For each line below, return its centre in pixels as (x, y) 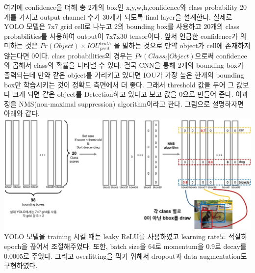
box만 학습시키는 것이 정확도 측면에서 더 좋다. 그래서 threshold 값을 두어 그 (119, 84)
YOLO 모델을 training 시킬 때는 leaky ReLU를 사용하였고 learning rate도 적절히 (126, 236)
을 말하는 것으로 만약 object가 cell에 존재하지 (182, 45)
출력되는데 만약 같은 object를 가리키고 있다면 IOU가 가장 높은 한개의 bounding (124, 75)
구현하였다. (21, 265)
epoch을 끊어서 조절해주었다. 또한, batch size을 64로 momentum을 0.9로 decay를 (125, 246)
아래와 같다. (22, 113)
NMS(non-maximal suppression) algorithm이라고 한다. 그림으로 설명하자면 (131, 103)
